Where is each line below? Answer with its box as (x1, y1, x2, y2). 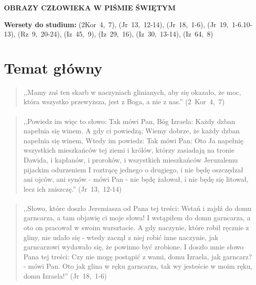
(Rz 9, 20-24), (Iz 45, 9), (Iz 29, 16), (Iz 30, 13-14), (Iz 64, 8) (17, 29, 214, 39)
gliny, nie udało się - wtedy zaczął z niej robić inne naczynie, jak (23, 232, 219, 242)
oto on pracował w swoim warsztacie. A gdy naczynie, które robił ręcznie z (23, 222, 249, 233)
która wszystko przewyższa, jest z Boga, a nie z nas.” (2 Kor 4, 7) (23, 96, 225, 107)
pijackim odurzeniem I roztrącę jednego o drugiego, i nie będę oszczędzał (23, 164, 244, 174)
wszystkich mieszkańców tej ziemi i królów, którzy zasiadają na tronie (23, 145, 235, 155)
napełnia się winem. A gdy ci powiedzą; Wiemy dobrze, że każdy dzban (23, 125, 240, 136)
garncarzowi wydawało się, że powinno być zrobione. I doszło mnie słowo (23, 242, 244, 252)
